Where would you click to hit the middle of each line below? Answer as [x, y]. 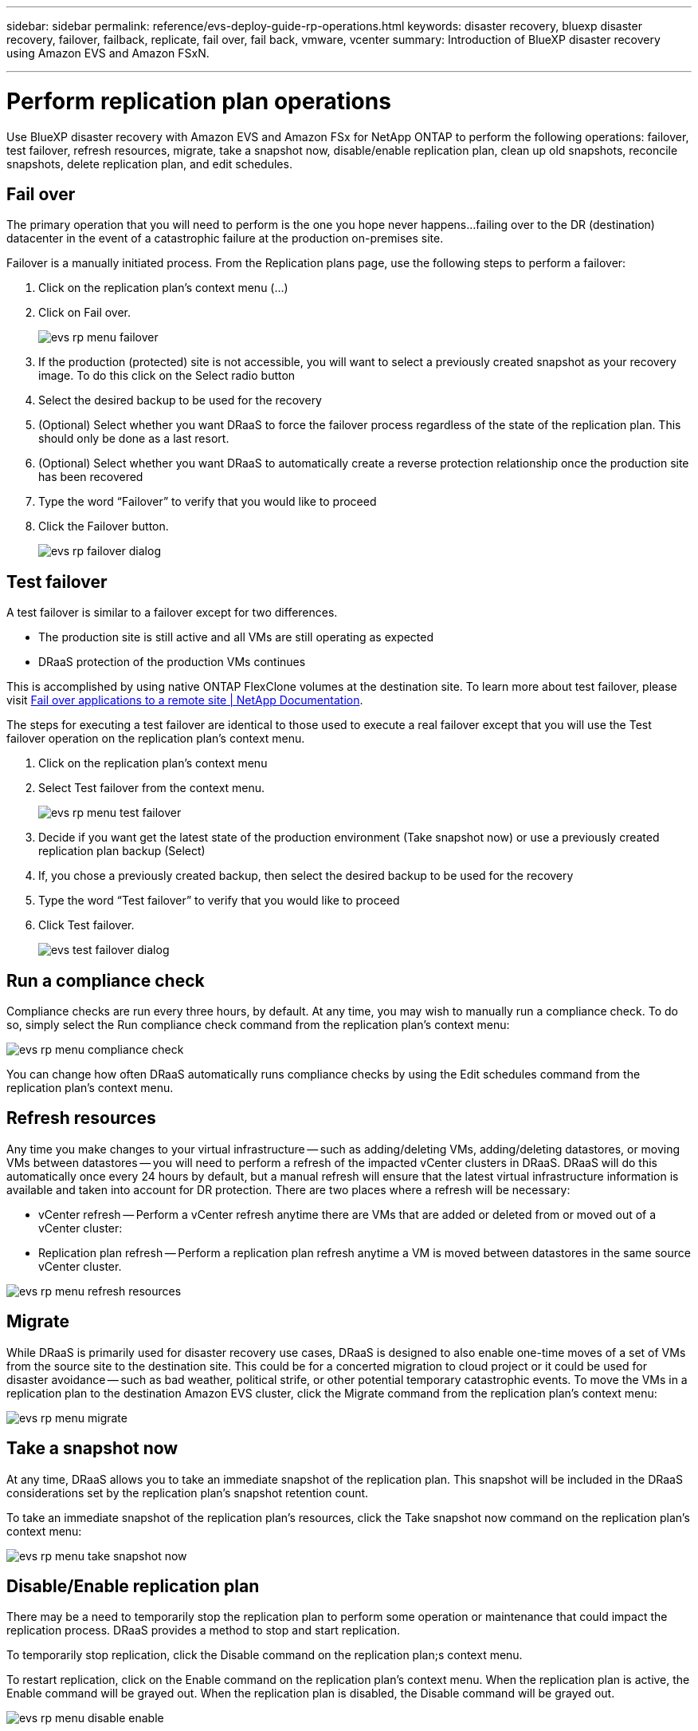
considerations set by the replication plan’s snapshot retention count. [188, 1492]
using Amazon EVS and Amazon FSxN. [108, 53]
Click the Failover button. [104, 526]
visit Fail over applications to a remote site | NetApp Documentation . [185, 700]
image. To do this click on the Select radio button [167, 376]
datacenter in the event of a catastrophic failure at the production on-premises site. [225, 239]
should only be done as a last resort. [134, 439]
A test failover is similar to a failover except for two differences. [172, 613]
